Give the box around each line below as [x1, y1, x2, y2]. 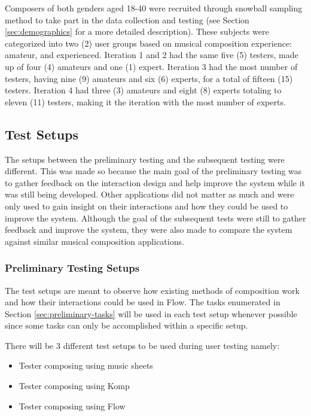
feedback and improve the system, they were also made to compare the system [5, 223, 292, 236]
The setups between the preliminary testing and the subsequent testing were [5, 153, 285, 165]
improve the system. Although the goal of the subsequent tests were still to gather [5, 211, 306, 224]
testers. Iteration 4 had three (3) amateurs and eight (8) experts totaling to [5, 84, 282, 96]
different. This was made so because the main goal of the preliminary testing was [5, 165, 302, 177]
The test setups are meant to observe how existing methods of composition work [5, 284, 300, 296]
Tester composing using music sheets [19, 359, 153, 372]
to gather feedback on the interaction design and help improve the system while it [5, 176, 305, 189]
